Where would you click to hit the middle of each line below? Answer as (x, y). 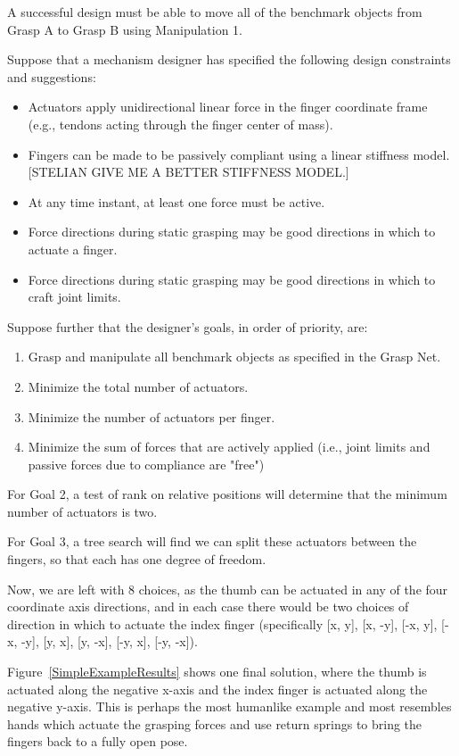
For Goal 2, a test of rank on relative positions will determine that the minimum (227, 494)
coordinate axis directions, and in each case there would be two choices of (208, 606)
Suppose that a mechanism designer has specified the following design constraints (229, 59)
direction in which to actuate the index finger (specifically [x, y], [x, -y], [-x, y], (222, 623)
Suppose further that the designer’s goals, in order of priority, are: (188, 326)
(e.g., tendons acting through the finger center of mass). (180, 124)
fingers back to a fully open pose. (98, 741)
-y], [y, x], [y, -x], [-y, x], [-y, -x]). (109, 641)
